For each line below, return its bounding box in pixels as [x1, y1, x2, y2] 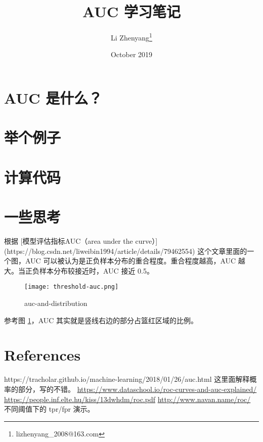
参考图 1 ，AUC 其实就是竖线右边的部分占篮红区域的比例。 [4, 315, 198, 325]
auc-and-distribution [24, 298, 87, 308]
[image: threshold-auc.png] [24, 283, 119, 291]
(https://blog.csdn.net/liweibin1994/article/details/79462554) [4, 245, 195, 256]
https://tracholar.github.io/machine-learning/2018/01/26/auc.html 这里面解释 [4, 374, 250, 384]
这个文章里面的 [197, 245, 247, 256]
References [4, 344, 81, 365]
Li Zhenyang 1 [111, 31, 152, 42]
